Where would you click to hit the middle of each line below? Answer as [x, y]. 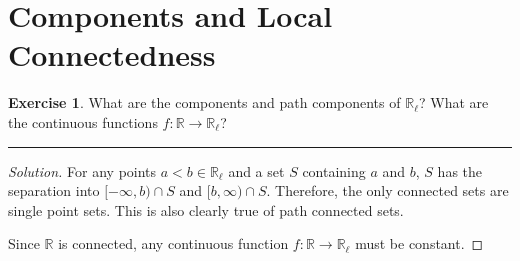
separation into [54, 190]
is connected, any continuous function [173, 243]
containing [334, 170]
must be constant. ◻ [419, 243]
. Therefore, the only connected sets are [387, 190]
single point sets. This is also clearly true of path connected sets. [206, 209]
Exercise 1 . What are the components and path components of [204, 102]
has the [460, 170]
